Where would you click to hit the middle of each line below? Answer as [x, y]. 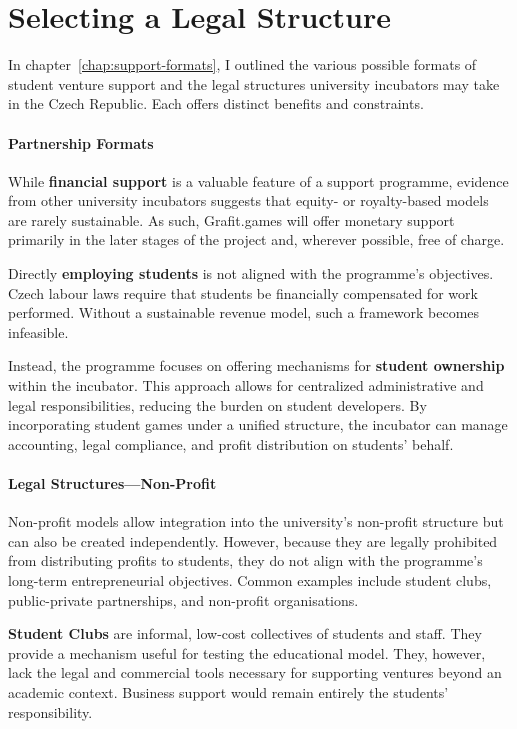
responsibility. [50, 711]
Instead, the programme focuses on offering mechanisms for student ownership [256, 365]
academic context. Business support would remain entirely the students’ [228, 691]
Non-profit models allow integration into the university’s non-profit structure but [256, 521]
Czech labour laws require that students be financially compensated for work [243, 292]
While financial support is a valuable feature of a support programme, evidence [258, 180]
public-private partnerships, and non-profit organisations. [183, 599]
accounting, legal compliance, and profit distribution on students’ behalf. [231, 443]
